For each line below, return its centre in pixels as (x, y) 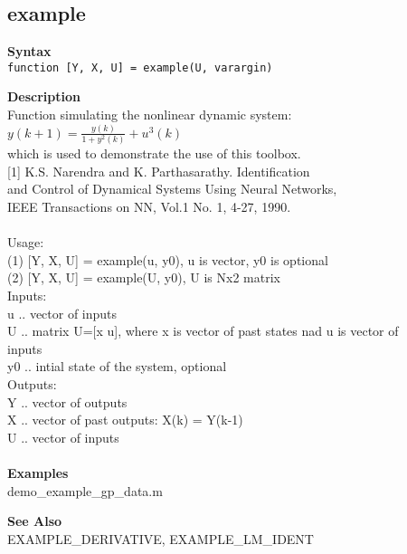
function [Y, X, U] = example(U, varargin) (140, 67)
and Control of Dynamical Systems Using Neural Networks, (172, 189)
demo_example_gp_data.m (85, 490)
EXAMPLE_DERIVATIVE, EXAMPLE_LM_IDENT (161, 538)
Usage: (26, 242)
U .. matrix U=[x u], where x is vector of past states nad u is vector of (203, 331)
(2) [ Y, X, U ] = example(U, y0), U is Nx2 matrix (144, 277)
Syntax (29, 51)
